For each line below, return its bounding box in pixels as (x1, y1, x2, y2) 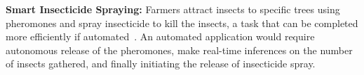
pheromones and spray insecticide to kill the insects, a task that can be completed (6, 15, 358, 30)
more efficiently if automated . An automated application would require (6, 29, 315, 44)
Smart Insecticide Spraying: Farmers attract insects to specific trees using (6, 2, 340, 16)
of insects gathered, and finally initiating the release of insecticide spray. (6, 56, 316, 71)
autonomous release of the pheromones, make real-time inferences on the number (6, 42, 353, 57)
